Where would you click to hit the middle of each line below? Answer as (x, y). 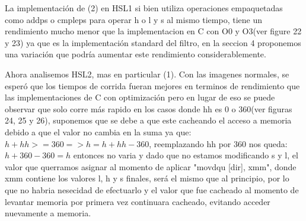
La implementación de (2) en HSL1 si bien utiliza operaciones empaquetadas (144, 8)
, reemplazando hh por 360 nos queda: (218, 143)
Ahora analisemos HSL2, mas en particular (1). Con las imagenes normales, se (147, 74)
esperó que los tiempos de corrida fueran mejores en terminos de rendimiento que (152, 85)
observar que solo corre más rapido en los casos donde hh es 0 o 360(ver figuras (149, 108)
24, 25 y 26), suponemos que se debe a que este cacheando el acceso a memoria (148, 120)
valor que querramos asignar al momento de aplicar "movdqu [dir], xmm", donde (151, 166)
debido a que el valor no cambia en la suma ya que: (98, 131)
